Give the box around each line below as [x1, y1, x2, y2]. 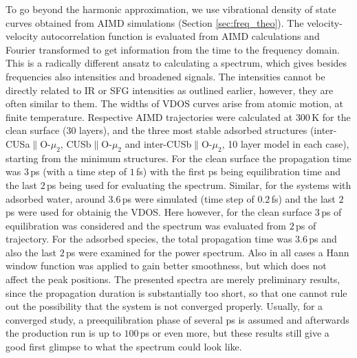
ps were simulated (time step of [122, 191, 255, 205]
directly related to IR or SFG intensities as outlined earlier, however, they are [6, 82, 334, 97]
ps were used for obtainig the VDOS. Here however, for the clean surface [6, 205, 312, 219]
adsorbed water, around [6, 191, 105, 205]
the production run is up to [6, 326, 121, 340]
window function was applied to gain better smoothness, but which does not [6, 258, 327, 273]
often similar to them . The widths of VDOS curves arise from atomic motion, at [6, 96, 344, 111]
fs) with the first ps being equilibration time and [136, 164, 341, 179]
